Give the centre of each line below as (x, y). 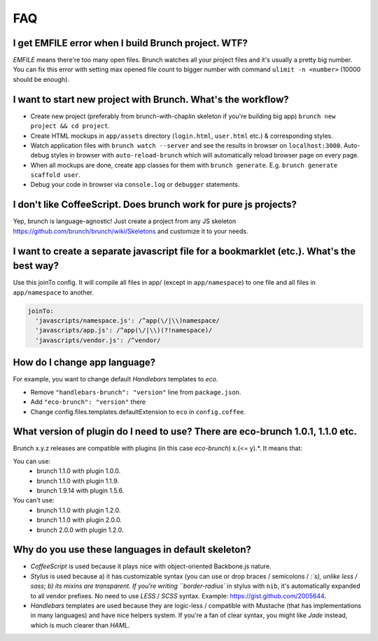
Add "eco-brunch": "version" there (88, 402)
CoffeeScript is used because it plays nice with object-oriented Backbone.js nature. (151, 566)
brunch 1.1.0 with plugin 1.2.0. (79, 510)
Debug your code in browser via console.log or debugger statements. (135, 185)
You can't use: (34, 500)
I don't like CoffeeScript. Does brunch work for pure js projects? (155, 205)
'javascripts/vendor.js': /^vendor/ (98, 340)
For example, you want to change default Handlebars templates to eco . (115, 379)
